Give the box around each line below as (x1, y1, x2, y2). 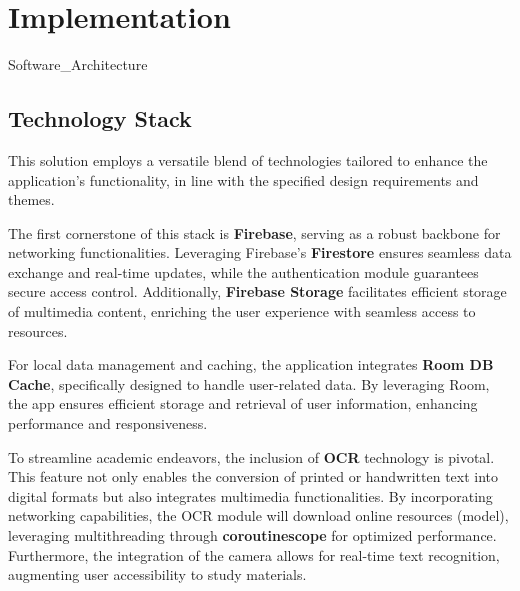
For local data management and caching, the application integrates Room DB (8, 354, 494, 375)
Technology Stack (8, 103, 192, 134)
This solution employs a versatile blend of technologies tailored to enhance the (8, 149, 488, 170)
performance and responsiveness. (8, 413, 208, 434)
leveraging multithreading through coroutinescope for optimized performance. (8, 525, 497, 546)
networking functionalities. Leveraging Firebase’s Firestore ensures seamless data (8, 242, 512, 263)
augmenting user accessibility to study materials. (8, 564, 307, 585)
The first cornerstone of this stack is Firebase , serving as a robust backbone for (8, 222, 501, 243)
